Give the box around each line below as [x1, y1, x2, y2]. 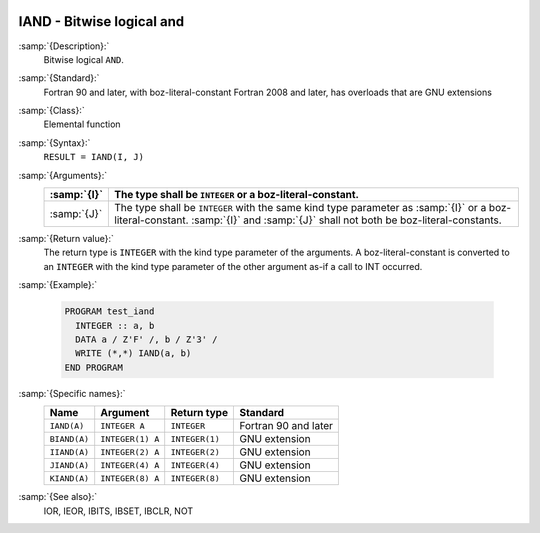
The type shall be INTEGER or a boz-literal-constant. [114, 188, 360, 202]
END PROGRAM [64, 361, 124, 373]
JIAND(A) [49, 460, 90, 470]
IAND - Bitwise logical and [18, 13, 185, 30]
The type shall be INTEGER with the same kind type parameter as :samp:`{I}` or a [114, 201, 487, 215]
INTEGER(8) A [100, 473, 160, 484]
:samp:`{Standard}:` [18, 72, 100, 84]
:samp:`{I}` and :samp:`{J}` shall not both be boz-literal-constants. [191, 213, 502, 227]
